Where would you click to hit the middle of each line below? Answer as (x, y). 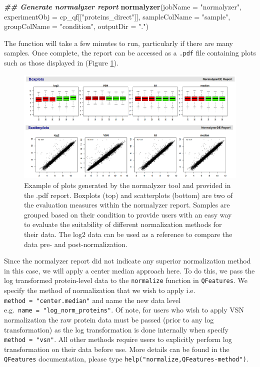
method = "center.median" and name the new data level (92, 300)
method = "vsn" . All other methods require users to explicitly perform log (118, 339)
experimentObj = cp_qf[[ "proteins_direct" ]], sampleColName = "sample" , (117, 16)
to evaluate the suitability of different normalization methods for (123, 224)
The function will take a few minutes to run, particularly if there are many (119, 43)
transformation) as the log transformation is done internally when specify (116, 329)
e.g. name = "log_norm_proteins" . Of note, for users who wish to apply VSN (124, 310)
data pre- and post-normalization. (76, 244)
